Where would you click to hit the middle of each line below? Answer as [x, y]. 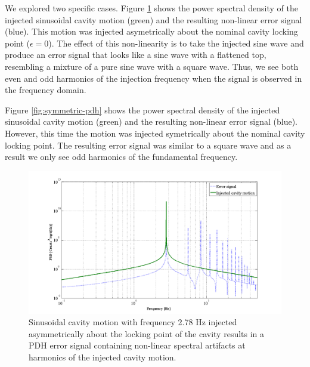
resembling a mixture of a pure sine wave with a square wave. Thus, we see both [152, 66]
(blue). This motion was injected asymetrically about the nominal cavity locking [151, 31]
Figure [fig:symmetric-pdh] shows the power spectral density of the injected [142, 110]
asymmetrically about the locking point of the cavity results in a [147, 333]
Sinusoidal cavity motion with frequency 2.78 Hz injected [133, 322]
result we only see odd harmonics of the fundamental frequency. [121, 157]
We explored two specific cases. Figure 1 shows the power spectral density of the [151, 8]
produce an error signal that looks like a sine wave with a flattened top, [136, 55]
